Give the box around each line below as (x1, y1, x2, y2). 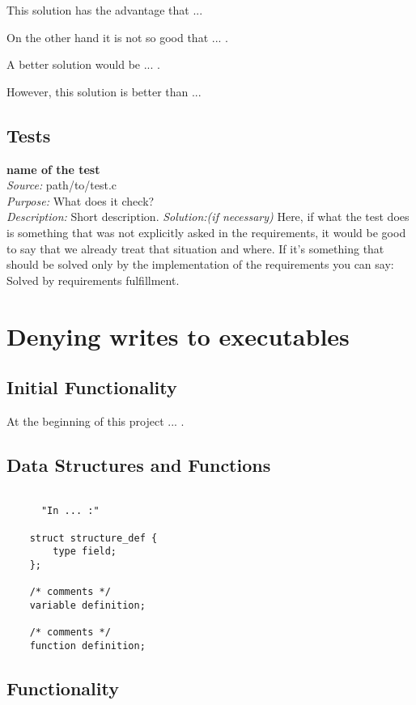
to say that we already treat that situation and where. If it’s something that (6, 240, 384, 257)
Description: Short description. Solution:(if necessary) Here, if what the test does (6, 208, 410, 225)
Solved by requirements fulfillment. (6, 271, 180, 288)
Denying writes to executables (6, 319, 350, 352)
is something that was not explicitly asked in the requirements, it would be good (6, 223, 406, 240)
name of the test (6, 160, 100, 177)
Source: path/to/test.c (6, 176, 117, 193)
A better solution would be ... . (6, 56, 160, 73)
